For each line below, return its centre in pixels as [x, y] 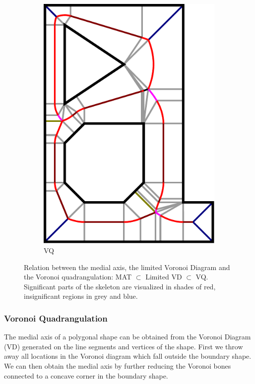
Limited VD [164, 277]
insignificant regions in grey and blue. [81, 296]
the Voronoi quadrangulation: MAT [78, 277]
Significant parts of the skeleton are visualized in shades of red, [120, 286]
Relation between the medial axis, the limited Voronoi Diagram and [127, 267]
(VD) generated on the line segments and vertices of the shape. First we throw [124, 346]
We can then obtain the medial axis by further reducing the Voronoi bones [118, 365]
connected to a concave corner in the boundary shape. [86, 375]
